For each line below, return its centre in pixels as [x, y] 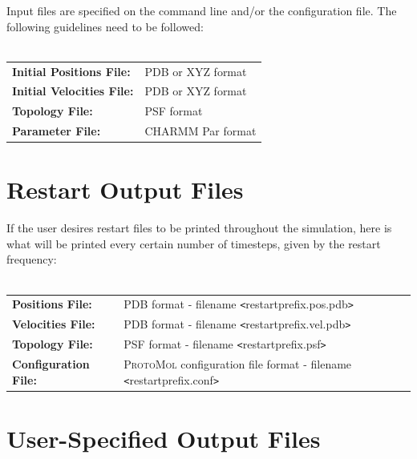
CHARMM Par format [200, 131]
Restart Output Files [125, 189]
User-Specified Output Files [164, 439]
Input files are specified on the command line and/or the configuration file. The [202, 10]
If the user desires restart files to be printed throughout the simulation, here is [199, 228]
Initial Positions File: [71, 71]
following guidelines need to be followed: [105, 26]
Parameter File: [57, 131]
